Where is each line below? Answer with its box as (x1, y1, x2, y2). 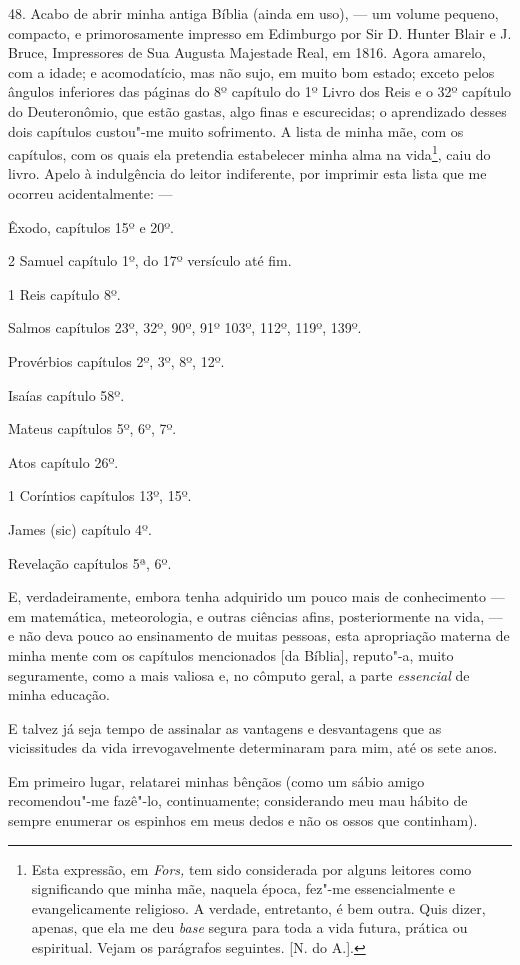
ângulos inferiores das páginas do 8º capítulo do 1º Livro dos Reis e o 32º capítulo (8, 81, 512, 102)
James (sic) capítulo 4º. (8, 518, 152, 539)
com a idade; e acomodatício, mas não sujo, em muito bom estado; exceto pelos (8, 61, 495, 82)
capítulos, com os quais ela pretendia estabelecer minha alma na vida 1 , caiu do (8, 141, 491, 164)
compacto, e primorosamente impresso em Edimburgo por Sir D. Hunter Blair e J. (8, 22, 512, 43)
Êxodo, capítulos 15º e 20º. (8, 216, 175, 237)
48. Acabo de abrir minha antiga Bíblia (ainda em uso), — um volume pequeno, (8, 3, 499, 23)
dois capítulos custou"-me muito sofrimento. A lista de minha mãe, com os (8, 120, 464, 141)
